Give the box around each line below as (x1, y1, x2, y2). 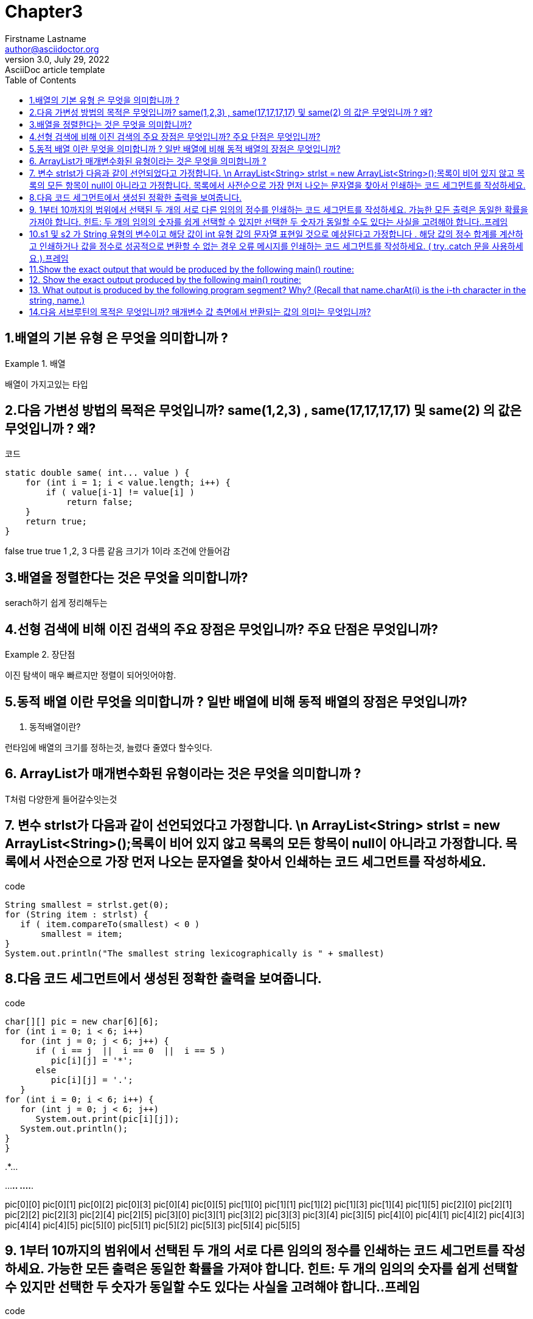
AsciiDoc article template (5, 64, 105, 75)
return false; (66, 497, 133, 507)
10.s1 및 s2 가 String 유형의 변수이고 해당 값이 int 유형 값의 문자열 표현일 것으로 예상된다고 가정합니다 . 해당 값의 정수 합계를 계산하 (29, 228, 523, 239)
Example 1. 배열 (5, 358, 66, 369)
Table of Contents (5, 74, 77, 85)
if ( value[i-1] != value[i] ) (46, 487, 195, 498)
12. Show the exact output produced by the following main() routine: (29, 274, 301, 285)
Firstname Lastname (5, 33, 86, 44)
